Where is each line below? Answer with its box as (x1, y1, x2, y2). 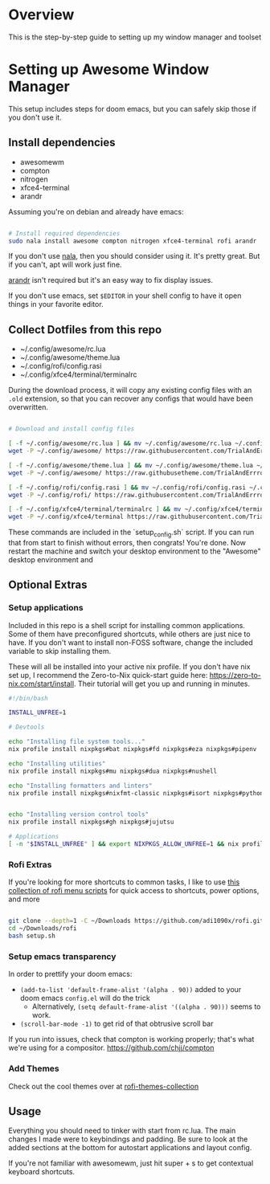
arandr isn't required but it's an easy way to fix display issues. (8, 276, 213, 285)
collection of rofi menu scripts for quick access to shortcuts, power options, (8, 886, 260, 896)
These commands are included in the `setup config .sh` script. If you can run (8, 528, 255, 539)
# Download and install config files (8, 425, 135, 433)
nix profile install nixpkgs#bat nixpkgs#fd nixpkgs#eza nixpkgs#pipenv (8, 745, 257, 753)
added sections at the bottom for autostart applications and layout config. (8, 1143, 252, 1153)
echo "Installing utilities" (8, 759, 106, 768)
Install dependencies (8, 136, 116, 149)
